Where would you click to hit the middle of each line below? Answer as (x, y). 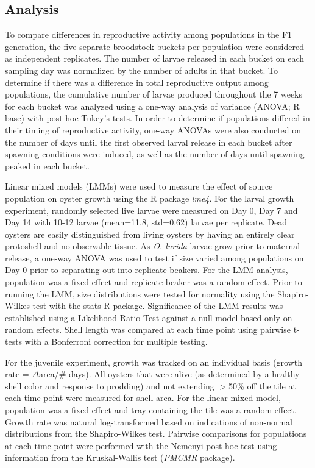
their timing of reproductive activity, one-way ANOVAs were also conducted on (153, 129)
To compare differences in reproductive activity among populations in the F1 (149, 34)
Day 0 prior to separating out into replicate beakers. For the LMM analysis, (147, 270)
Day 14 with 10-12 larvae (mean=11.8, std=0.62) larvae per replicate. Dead (146, 222)
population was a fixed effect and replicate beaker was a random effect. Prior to (154, 282)
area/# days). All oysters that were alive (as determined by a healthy (169, 374)
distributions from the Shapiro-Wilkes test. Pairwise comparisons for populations (156, 434)
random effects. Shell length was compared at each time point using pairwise (148, 329)
